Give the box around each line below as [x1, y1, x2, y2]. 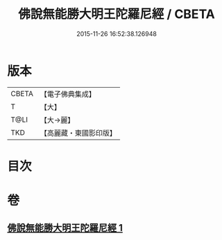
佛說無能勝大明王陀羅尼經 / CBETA [18, 6, 215, 22]
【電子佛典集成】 [40, 89, 96, 99]
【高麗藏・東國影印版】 [40, 128, 117, 138]
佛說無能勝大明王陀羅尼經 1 [7, 222, 123, 234]
